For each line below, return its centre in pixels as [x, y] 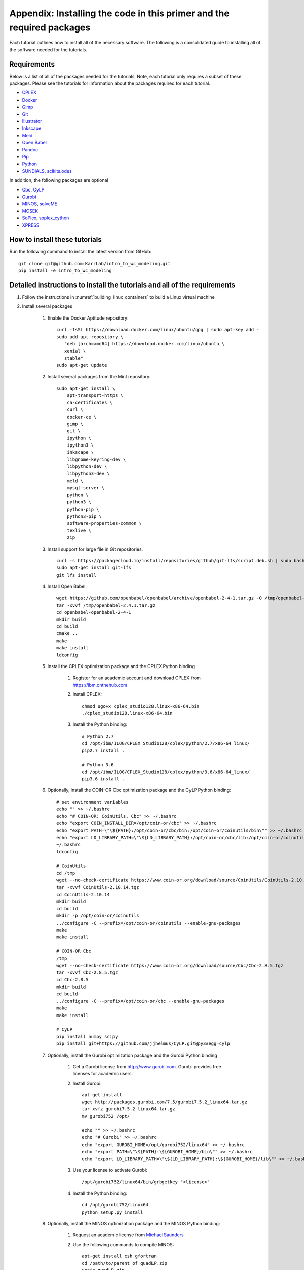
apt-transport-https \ [95, 395]
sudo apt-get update [82, 365]
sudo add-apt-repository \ [90, 337]
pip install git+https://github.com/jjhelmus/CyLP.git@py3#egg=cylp [143, 1044]
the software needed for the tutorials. [48, 50]
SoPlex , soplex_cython [46, 218]
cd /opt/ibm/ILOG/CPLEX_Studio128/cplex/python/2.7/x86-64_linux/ [166, 743]
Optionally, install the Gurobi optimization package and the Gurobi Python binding [132, 1055]
